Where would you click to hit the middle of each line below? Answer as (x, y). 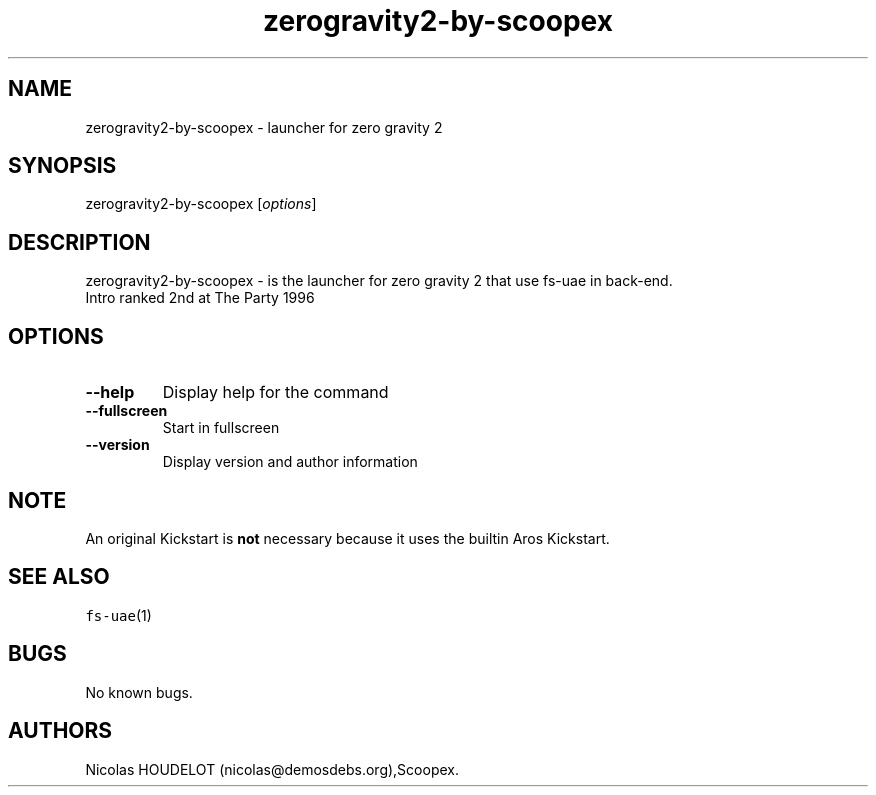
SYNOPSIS (62, 166)
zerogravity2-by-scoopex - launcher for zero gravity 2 (264, 127)
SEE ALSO (59, 577)
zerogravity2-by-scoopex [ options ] (201, 204)
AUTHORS (60, 731)
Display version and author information (290, 462)
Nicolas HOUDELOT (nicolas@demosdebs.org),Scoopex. (272, 769)
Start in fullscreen (221, 428)
